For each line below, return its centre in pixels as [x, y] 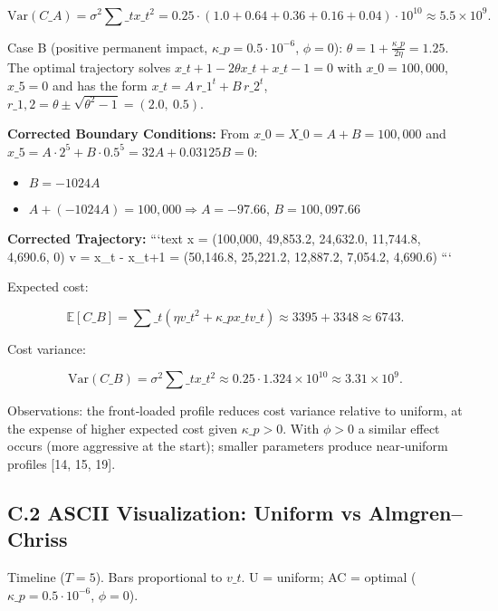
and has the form [100, 85]
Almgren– [415, 512]
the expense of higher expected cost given [123, 428]
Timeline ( [36, 577]
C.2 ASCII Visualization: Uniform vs [184, 512]
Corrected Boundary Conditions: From [129, 134]
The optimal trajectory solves [89, 67]
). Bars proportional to [159, 577]
